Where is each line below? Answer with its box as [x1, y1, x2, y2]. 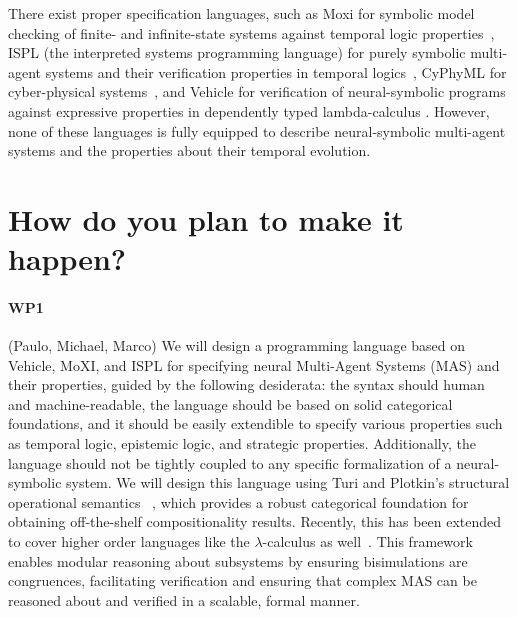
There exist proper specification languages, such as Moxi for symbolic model [8, 3, 475, 23]
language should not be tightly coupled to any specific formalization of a [8, 452, 452, 473]
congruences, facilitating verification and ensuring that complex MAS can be [8, 570, 477, 591]
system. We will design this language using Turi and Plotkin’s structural [66, 472, 510, 493]
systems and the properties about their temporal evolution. [8, 140, 371, 161]
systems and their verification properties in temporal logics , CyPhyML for [45, 61, 507, 82]
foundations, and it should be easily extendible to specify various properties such [8, 413, 503, 434]
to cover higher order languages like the [8, 531, 250, 552]
